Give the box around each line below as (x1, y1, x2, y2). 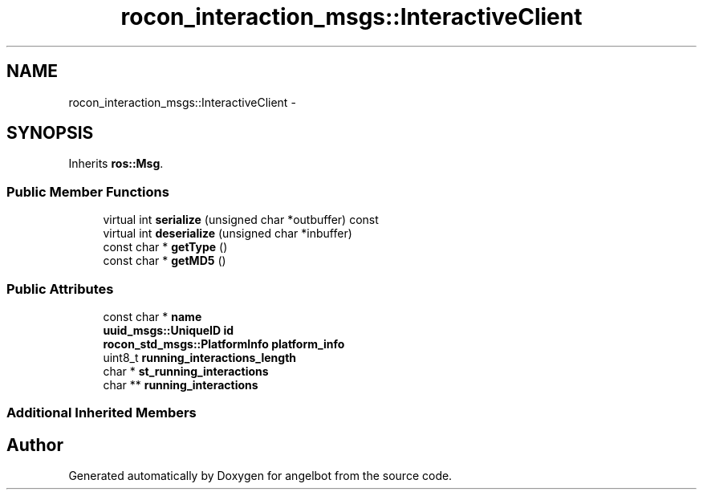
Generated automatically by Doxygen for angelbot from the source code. (68, 469, 453, 483)
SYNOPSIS (6, 123, 94, 144)
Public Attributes (6, 280, 114, 297)
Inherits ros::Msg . (68, 157, 164, 171)
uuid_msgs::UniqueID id (103, 323, 234, 337)
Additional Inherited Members (6, 405, 197, 421)
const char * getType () (103, 240, 228, 254)
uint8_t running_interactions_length (103, 350, 297, 364)
